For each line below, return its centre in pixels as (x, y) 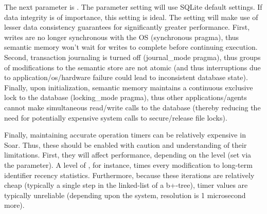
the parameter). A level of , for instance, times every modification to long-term (128, 164)
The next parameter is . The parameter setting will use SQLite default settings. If (133, 7)
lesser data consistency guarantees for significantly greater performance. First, (127, 27)
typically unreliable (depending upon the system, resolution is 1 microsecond (125, 195)
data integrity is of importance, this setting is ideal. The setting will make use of (131, 17)
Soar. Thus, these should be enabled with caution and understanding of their (126, 144)
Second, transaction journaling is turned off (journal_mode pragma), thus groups (132, 57)
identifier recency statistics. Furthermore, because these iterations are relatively (129, 175)
